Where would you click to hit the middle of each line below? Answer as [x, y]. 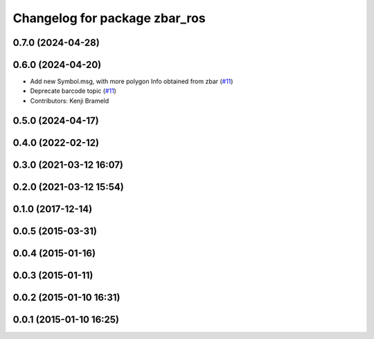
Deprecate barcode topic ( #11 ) [73, 91]
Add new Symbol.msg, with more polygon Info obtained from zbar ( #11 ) [132, 81]
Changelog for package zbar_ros [109, 18]
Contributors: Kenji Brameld [70, 101]
